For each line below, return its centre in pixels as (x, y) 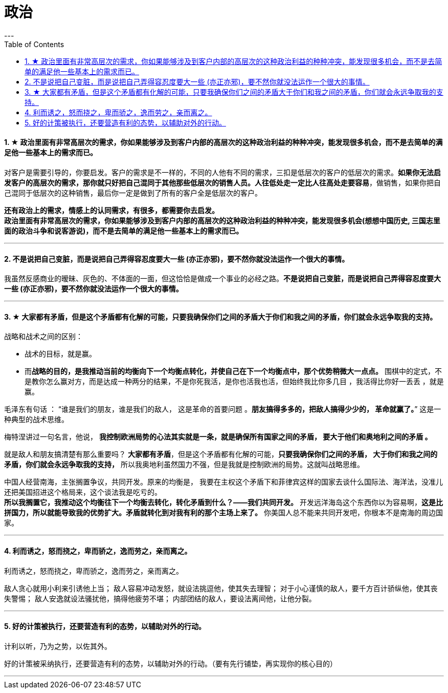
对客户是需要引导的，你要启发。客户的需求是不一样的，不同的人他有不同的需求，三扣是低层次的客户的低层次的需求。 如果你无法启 (222, 172)
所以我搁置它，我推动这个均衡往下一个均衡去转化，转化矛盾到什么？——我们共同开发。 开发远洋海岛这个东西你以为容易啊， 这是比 (223, 502)
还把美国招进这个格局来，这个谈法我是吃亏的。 (83, 492)
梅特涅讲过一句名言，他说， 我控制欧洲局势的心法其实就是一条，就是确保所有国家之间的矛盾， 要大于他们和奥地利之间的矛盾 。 (218, 437)
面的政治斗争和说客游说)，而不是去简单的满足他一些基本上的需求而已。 (124, 230)
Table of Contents (34, 44)
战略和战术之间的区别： (43, 337)
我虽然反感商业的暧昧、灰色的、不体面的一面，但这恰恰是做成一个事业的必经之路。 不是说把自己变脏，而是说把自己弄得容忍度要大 (222, 279)
